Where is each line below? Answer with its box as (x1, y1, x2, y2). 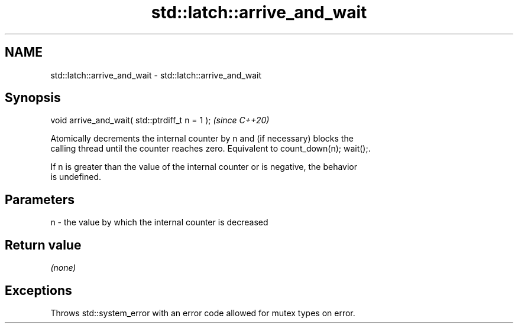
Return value (5, 237, 82, 252)
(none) (50, 263, 76, 273)
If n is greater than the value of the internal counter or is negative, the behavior (50, 162, 358, 172)
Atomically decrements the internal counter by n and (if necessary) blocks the (50, 133, 354, 144)
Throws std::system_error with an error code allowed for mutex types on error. (50, 307, 355, 318)
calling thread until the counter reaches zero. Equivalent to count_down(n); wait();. (50, 143, 371, 154)
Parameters (5, 192, 75, 207)
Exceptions (5, 283, 72, 298)
